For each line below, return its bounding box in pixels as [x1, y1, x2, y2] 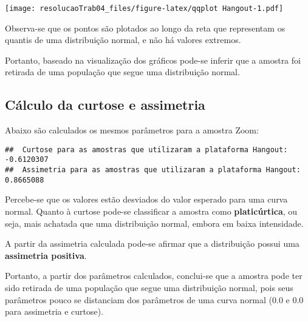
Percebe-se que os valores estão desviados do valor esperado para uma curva [5, 193, 288, 206]
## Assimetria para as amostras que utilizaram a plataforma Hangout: [5, 166, 301, 175]
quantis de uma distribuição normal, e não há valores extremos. [5, 33, 241, 46]
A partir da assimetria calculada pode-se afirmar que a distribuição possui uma [5, 237, 299, 250]
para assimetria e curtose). [5, 305, 104, 318]
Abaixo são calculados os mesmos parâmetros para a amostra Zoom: [5, 124, 259, 136]
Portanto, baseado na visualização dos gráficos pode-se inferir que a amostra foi [5, 53, 301, 66]
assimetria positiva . [5, 249, 87, 261]
